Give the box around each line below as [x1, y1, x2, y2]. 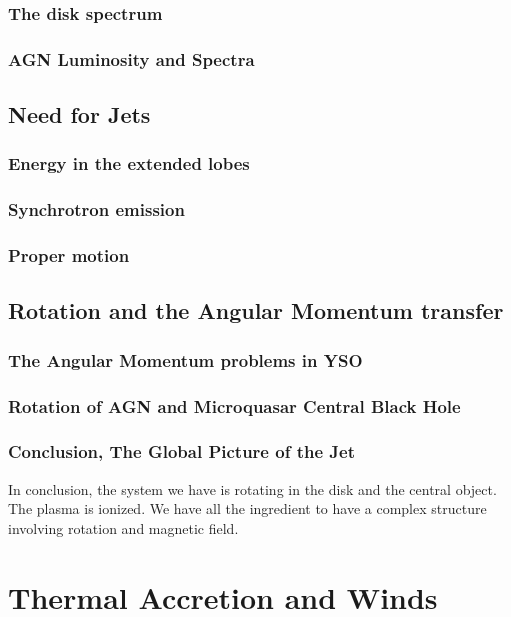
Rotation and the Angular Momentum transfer [8, 295, 504, 326]
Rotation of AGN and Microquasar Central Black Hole [8, 393, 461, 418]
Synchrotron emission [8, 197, 185, 222]
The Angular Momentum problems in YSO [8, 347, 363, 372]
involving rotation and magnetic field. [8, 517, 239, 538]
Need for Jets [8, 99, 151, 130]
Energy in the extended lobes [8, 151, 250, 176]
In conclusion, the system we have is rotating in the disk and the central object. [8, 478, 497, 499]
